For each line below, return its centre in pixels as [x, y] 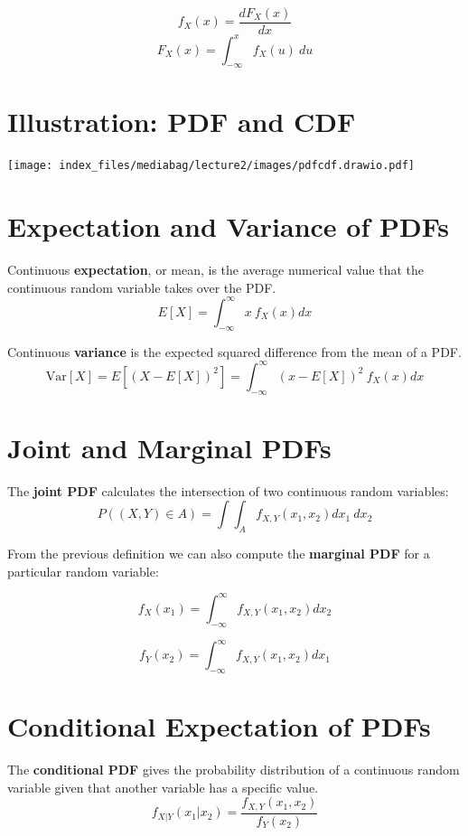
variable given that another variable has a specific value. [163, 787]
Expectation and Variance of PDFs [228, 226]
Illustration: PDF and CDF [182, 121]
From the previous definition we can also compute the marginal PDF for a [219, 554]
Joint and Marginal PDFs [169, 447]
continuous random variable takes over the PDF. [142, 287]
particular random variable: [83, 571]
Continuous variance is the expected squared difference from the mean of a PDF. [234, 351]
